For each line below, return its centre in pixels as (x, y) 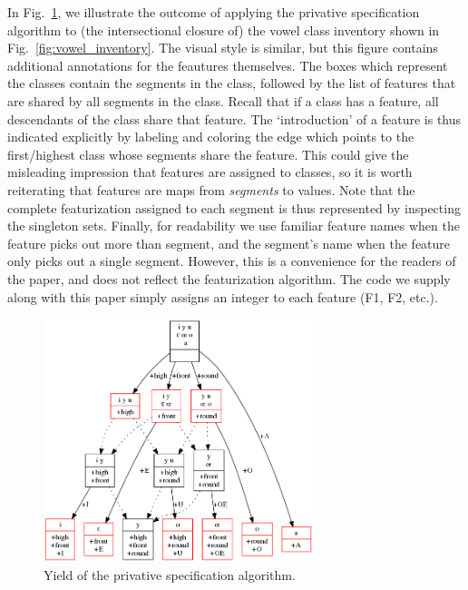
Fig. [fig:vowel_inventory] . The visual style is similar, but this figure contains (223, 48)
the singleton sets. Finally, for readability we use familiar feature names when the (234, 226)
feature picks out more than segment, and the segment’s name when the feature (229, 243)
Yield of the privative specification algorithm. (170, 575)
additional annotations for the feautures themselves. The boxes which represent (228, 65)
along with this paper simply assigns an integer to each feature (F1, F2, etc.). (223, 296)
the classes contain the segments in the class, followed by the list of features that (232, 83)
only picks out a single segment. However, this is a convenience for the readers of (232, 261)
